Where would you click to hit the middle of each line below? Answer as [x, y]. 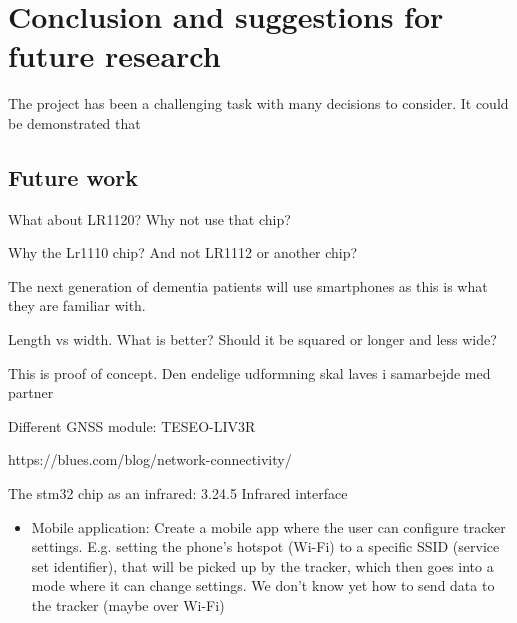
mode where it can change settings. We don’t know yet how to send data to [263, 585]
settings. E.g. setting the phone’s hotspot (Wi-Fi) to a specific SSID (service [265, 546]
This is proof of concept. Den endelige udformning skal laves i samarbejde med [249, 372]
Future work [73, 176]
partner [31, 392]
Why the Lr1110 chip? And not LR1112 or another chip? [183, 252]
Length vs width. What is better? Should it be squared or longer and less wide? [252, 339]
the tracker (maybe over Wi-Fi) [128, 605]
